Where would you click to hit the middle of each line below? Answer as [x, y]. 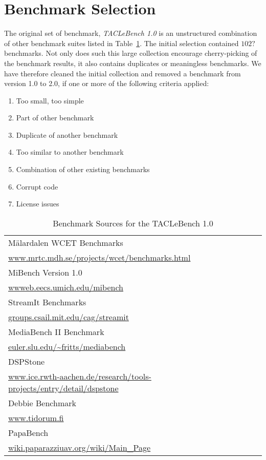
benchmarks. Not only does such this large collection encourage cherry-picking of [131, 53]
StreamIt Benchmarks [47, 302]
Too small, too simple [50, 100]
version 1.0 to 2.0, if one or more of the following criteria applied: [107, 83]
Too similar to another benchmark [70, 152]
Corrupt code [37, 186]
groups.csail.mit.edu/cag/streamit [69, 317]
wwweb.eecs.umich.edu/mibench [66, 287]
